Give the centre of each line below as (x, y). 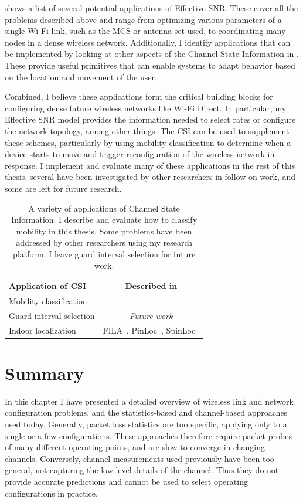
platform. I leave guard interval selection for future (104, 254)
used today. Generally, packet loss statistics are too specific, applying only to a (146, 424)
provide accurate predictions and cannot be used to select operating (126, 481)
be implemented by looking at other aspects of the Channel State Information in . (152, 54)
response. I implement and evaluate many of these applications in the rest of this (150, 165)
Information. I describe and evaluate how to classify (104, 220)
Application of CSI (48, 286)
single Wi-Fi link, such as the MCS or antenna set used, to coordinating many (145, 31)
